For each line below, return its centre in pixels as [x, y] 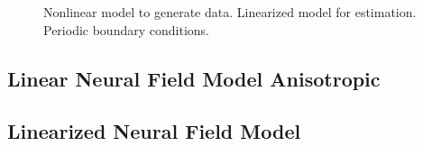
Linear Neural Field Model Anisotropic [194, 78]
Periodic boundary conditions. [126, 29]
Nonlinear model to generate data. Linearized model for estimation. [230, 12]
